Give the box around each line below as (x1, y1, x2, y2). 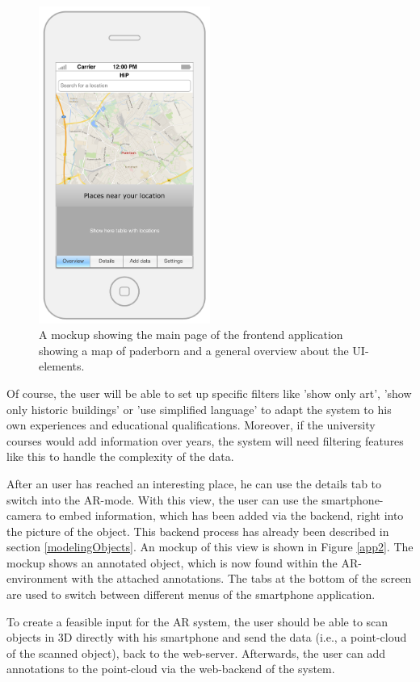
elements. (39, 358, 85, 374)
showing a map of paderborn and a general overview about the (39, 341, 349, 358)
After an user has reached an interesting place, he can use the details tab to (6, 475, 382, 492)
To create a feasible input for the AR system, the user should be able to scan (6, 613, 388, 630)
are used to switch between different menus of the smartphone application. (6, 586, 376, 603)
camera (6, 507, 42, 524)
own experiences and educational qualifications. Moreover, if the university (6, 416, 376, 433)
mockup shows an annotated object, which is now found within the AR (6, 554, 359, 571)
